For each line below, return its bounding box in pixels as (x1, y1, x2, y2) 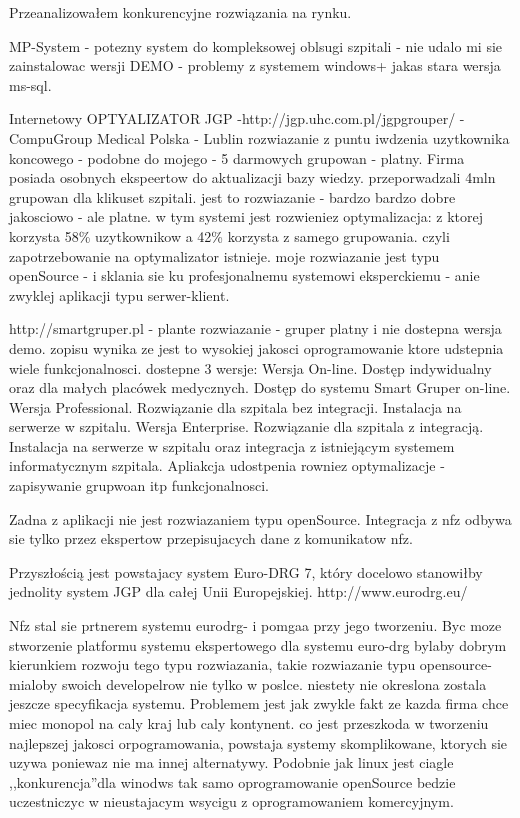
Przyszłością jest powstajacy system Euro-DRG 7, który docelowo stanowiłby (9, 561, 483, 582)
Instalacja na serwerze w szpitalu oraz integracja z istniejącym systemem (9, 435, 455, 456)
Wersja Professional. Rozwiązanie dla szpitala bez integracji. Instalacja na (9, 396, 462, 417)
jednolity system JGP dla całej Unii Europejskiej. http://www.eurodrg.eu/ (9, 581, 468, 602)
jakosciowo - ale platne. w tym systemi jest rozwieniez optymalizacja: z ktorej (9, 206, 483, 227)
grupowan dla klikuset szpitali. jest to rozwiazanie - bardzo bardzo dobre (9, 186, 456, 207)
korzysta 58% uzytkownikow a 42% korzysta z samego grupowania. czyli (9, 225, 450, 246)
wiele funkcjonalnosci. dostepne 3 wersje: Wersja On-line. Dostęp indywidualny (9, 357, 492, 378)
